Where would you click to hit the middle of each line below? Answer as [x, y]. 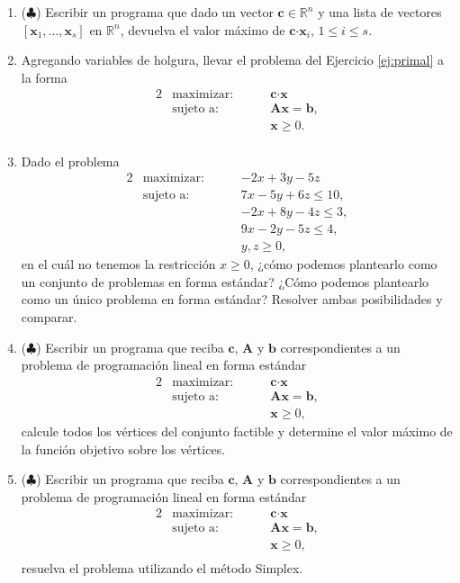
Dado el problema [70, 161]
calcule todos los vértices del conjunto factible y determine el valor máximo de [237, 431]
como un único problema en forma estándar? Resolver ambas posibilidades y [232, 299]
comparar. [49, 317]
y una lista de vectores [380, 12]
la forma [44, 77]
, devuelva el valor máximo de [203, 29]
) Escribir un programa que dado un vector [155, 12]
